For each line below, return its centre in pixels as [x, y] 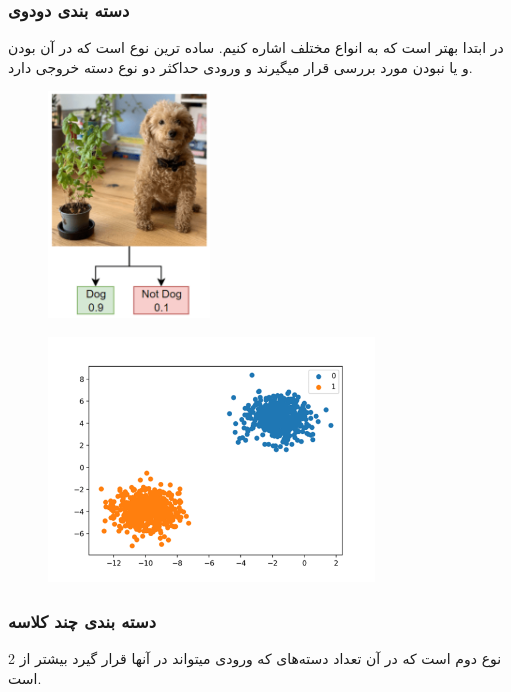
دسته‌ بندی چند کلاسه [82, 620]
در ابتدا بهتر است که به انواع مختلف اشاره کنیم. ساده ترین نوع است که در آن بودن [256, 47]
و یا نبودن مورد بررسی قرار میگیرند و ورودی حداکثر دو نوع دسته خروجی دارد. [240, 66]
